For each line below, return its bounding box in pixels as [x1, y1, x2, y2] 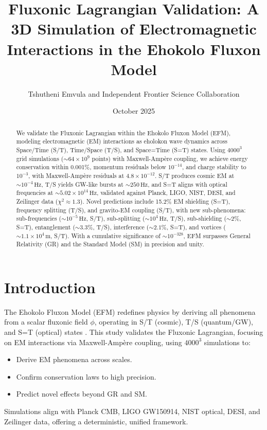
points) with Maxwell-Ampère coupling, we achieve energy [92, 154, 248, 163]
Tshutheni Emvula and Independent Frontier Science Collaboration [28, 88, 240, 99]
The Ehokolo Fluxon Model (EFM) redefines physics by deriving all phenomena [4, 306, 256, 317]
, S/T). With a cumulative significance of [50, 231, 161, 240]
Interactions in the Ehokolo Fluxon [7, 38, 261, 59]
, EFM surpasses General [183, 231, 251, 240]
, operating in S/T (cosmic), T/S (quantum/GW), [94, 316, 253, 327]
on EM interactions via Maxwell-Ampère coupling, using [4, 336, 182, 347]
